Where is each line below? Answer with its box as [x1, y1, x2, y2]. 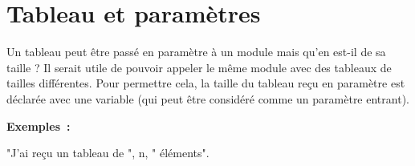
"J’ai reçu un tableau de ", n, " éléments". [6, 144, 210, 161]
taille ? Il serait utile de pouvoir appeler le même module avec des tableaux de [6, 59, 392, 75]
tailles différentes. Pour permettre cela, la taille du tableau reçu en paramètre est [6, 75, 405, 91]
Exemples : [6, 117, 71, 134]
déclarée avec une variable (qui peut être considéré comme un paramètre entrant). [6, 90, 409, 107]
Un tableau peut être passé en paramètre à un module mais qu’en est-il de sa [6, 43, 386, 60]
